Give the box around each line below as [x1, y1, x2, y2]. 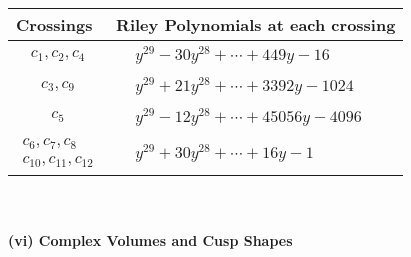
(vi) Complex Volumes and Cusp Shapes [8, 229, 293, 250]
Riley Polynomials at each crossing [116, 13, 396, 36]
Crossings [16, 13, 93, 36]
